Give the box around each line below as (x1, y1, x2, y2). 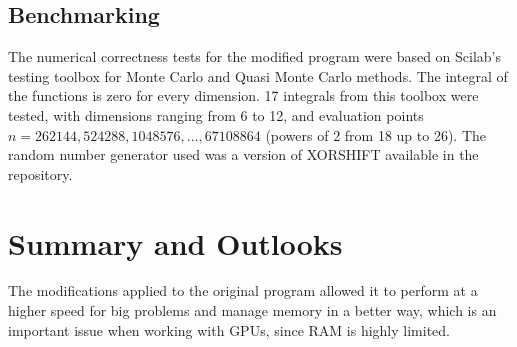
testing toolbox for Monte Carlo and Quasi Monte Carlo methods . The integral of (8, 65, 508, 86)
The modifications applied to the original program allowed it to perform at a (8, 280, 478, 301)
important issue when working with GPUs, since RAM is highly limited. (8, 319, 450, 340)
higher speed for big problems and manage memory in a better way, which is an (8, 300, 497, 321)
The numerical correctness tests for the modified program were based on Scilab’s (8, 46, 502, 67)
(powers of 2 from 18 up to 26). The (265, 124, 487, 145)
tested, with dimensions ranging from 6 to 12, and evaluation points (8, 104, 424, 125)
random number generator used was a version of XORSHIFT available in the (8, 144, 479, 165)
